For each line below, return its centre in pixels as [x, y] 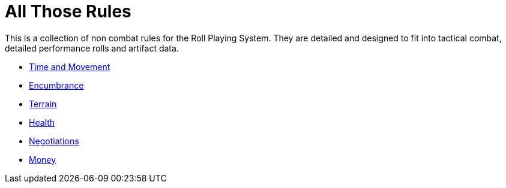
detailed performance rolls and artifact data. [92, 48]
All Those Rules [68, 11]
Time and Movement [70, 66]
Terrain [43, 104]
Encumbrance [56, 85]
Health [42, 122]
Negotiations [54, 141]
